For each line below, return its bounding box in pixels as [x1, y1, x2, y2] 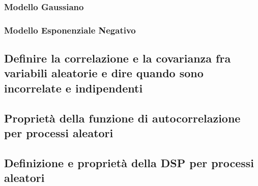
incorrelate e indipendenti [4, 80, 143, 96]
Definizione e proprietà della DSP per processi [4, 154, 254, 170]
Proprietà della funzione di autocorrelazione [4, 110, 241, 126]
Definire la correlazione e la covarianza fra [4, 50, 231, 66]
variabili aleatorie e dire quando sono [4, 65, 204, 81]
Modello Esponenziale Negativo [4, 23, 136, 36]
